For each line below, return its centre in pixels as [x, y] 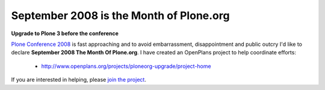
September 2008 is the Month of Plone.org [120, 15]
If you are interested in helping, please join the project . [79, 80]
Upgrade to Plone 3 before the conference [65, 33]
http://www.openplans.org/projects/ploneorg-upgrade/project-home [126, 66]
